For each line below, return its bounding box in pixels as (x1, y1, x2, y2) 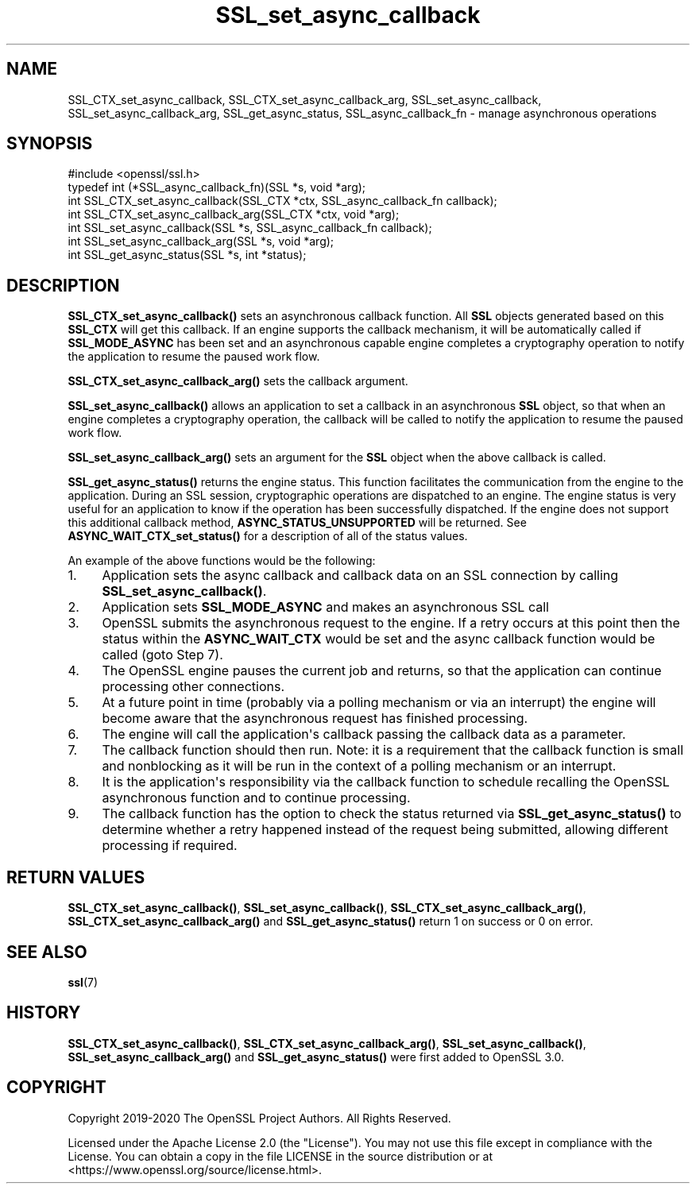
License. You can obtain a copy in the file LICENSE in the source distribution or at (68, 1149, 493, 1163)
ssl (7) (68, 975, 99, 989)
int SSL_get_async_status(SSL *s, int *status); (68, 248, 307, 262)
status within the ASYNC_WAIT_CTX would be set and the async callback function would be (102, 631, 655, 647)
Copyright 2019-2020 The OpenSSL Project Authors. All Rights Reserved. (68, 1111, 451, 1125)
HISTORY (6, 1003, 81, 1023)
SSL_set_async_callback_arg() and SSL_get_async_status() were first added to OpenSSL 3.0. (68, 1049, 564, 1064)
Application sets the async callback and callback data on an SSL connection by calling (102, 567, 619, 584)
